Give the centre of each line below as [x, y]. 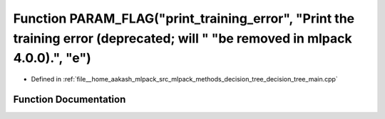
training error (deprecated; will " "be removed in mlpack [183, 38]
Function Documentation [70, 99]
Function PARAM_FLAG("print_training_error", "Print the [184, 18]
